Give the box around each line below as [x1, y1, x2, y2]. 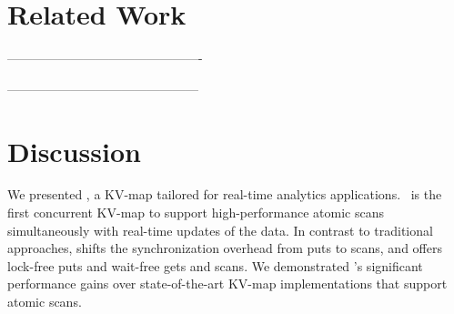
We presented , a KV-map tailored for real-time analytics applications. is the [7, 185, 442, 204]
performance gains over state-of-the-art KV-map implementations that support [7, 274, 448, 293]
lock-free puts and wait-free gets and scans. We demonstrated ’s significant [7, 256, 423, 275]
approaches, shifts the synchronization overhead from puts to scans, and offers [7, 238, 442, 258]
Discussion [7, 132, 141, 169]
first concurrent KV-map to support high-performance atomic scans [7, 203, 384, 222]
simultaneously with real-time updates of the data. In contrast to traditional [7, 220, 433, 239]
